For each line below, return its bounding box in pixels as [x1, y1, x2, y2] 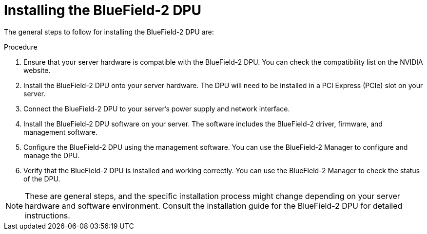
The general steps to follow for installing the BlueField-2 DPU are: [4, 27, 214, 36]
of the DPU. [23, 174, 60, 183]
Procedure [4, 42, 38, 51]
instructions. [25, 210, 70, 220]
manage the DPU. [23, 151, 79, 160]
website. [23, 66, 51, 74]
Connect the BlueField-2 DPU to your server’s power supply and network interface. [23, 104, 290, 113]
